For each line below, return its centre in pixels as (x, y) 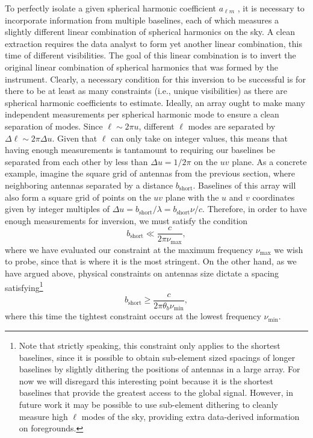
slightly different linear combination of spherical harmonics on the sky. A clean (150, 32)
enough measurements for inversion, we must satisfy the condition (126, 220)
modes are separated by (232, 126)
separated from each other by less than (76, 161)
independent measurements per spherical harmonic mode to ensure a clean (142, 114)
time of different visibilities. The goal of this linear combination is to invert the (150, 55)
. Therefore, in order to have (255, 209)
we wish (289, 249)
